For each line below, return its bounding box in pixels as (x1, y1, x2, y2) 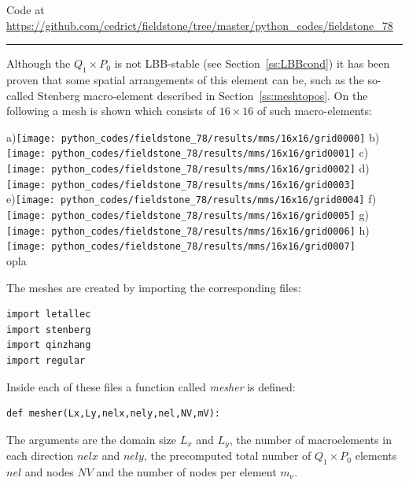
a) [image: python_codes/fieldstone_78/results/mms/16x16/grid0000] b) (6, 128, 380, 145)
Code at (6, 2, 45, 17)
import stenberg (6, 324, 91, 335)
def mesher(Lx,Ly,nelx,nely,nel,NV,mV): (6, 408, 221, 420)
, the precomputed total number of (143, 447, 311, 464)
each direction (6, 447, 74, 464)
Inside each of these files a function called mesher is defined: (6, 378, 296, 394)
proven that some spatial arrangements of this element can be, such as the (6, 71, 364, 87)
